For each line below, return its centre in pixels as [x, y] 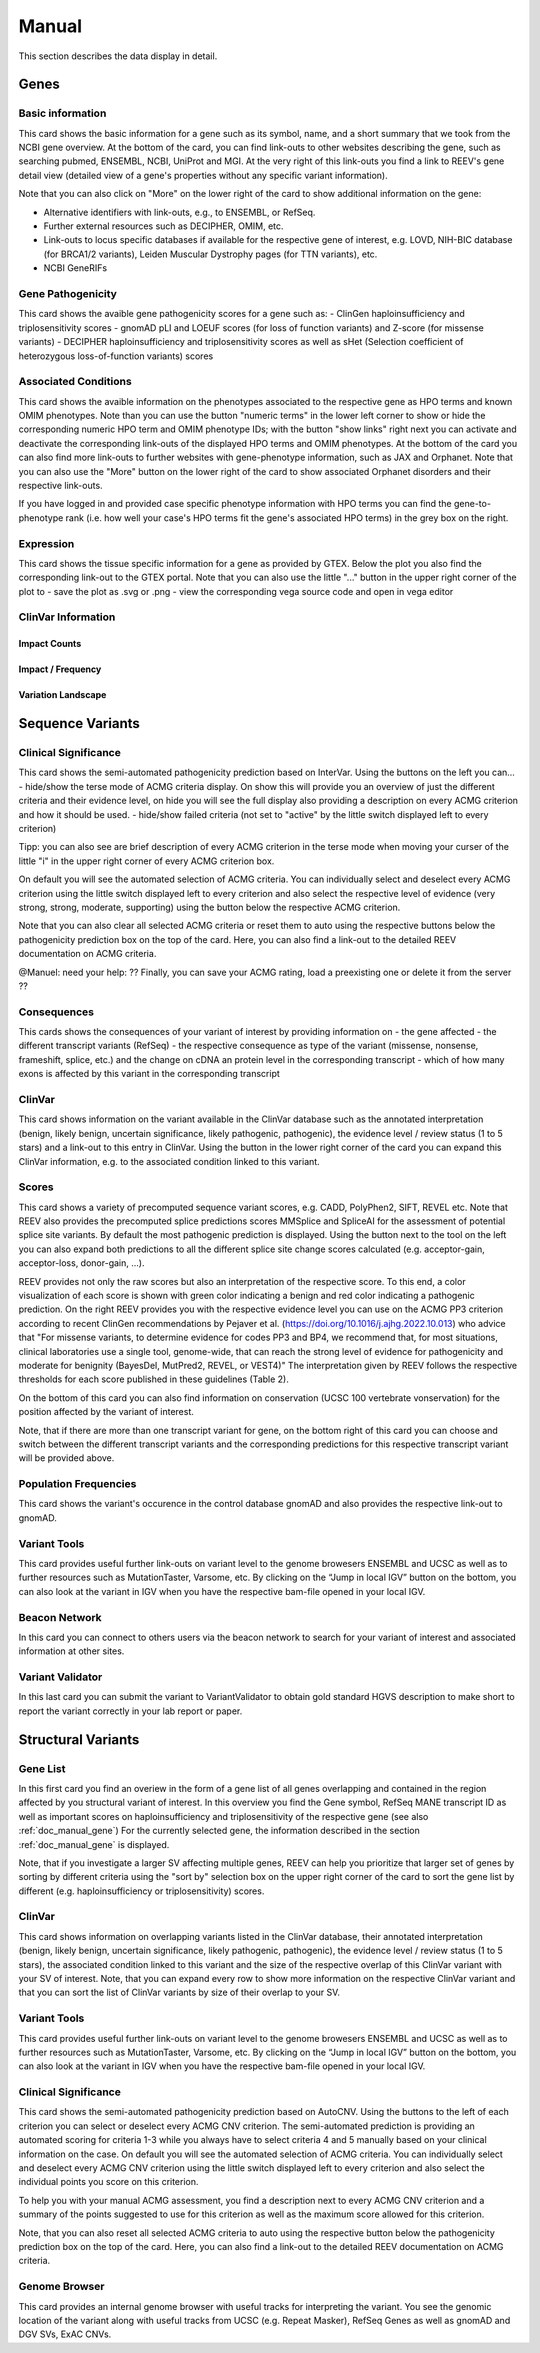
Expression [46, 543]
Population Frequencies [77, 1484]
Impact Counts [50, 644]
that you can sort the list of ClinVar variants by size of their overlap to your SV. [179, 1992]
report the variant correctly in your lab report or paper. [130, 1711]
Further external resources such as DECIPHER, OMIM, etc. [163, 226]
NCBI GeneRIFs [75, 268]
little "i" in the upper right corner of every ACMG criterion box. [146, 861]
